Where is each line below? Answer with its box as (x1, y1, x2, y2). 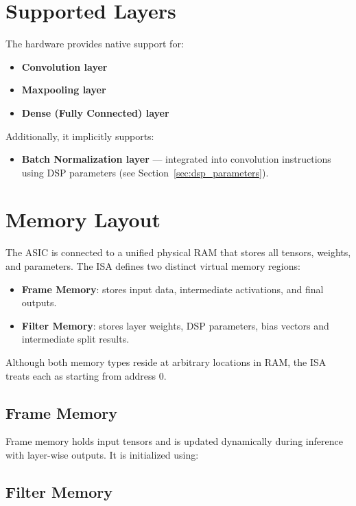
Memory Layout (5, 205, 161, 233)
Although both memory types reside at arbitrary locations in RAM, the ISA (5, 354, 327, 369)
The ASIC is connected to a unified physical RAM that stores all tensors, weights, (5, 245, 351, 260)
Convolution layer (21, 59, 108, 73)
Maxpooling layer (21, 82, 106, 97)
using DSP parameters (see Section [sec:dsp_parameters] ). (21, 165, 269, 179)
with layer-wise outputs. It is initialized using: (5, 447, 199, 461)
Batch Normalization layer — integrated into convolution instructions (21, 152, 331, 166)
